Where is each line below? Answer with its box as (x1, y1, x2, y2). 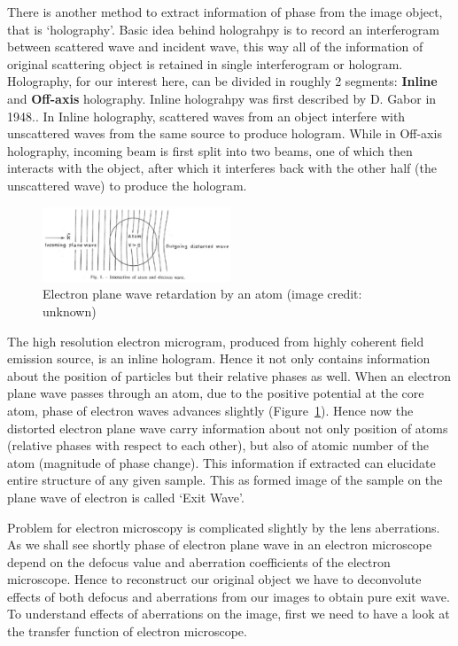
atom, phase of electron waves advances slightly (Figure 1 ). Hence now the (7, 401, 414, 419)
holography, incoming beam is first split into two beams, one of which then (7, 141, 413, 160)
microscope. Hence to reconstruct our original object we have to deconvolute (7, 570, 422, 588)
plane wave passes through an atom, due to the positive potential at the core (7, 384, 424, 402)
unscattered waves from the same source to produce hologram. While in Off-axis (7, 124, 442, 143)
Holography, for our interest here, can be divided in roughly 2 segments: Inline (7, 72, 438, 90)
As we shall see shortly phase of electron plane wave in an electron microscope (7, 535, 432, 554)
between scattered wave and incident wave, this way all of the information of (7, 37, 423, 56)
